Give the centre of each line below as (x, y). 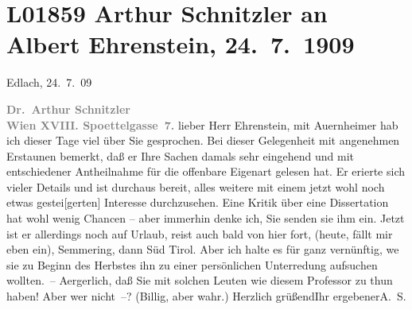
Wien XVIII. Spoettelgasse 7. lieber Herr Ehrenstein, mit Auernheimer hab (202, 124)
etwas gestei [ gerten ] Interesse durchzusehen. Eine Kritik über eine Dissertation (198, 202)
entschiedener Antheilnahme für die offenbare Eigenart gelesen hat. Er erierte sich (206, 171)
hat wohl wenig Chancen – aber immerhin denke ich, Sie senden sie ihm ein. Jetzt (206, 218)
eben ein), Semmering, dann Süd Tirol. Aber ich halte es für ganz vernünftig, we (203, 249)
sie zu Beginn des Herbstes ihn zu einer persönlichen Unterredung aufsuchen (192, 264)
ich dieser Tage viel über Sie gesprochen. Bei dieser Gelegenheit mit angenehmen (203, 140)
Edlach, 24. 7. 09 (49, 82)
